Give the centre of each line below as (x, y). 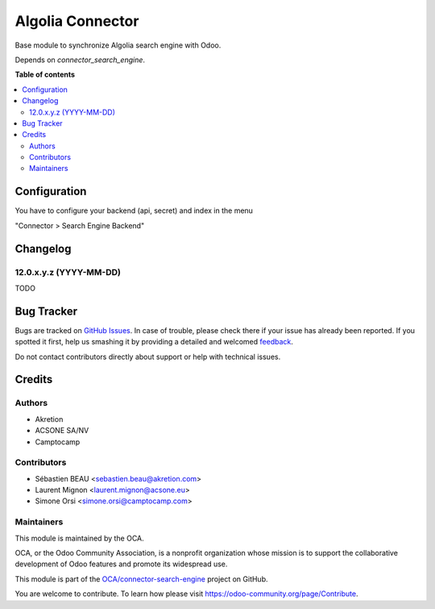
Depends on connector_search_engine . (80, 60)
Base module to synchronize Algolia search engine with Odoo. (118, 45)
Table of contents (45, 75)
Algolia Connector (77, 21)
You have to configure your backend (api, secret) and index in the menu (134, 211)
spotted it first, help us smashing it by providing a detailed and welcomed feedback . (154, 342)
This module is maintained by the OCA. (79, 538)
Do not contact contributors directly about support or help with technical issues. (148, 357)
